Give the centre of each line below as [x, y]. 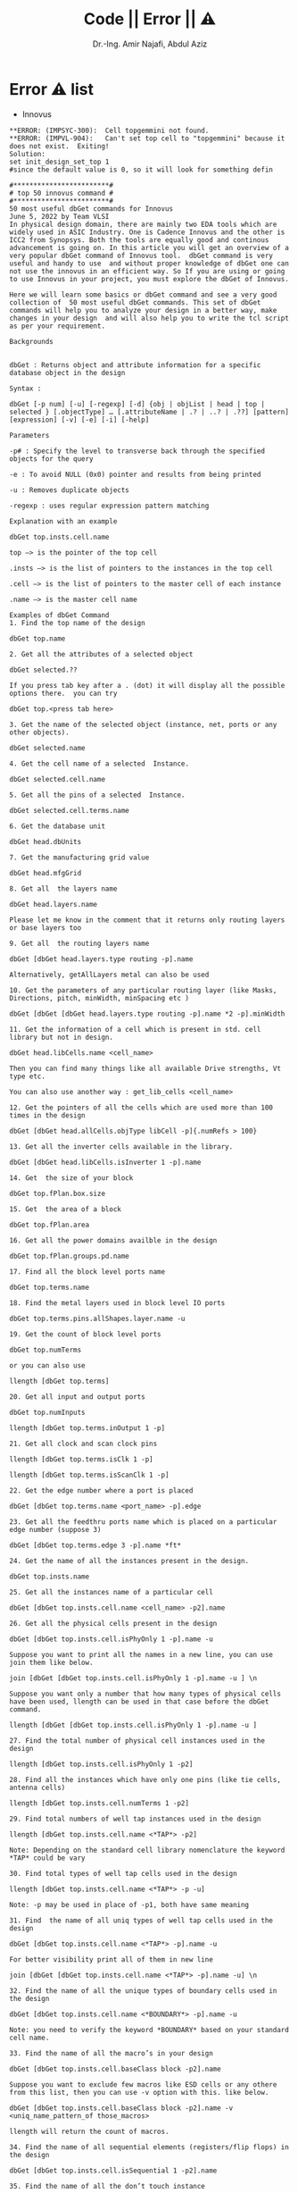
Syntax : [25, 389]
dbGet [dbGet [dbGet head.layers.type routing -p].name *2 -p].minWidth [147, 1014]
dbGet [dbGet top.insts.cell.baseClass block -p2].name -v [121, 2108]
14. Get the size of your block [71, 1178]
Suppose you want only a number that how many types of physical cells [145, 1694]
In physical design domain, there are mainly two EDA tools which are [143, 224]
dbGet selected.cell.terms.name [69, 810]
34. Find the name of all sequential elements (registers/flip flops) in [149, 2147]
